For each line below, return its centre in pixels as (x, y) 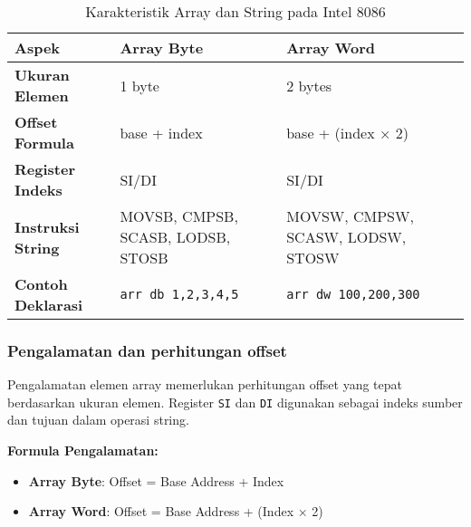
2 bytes (309, 85)
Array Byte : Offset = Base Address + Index (156, 480)
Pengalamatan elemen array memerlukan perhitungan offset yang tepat (205, 384)
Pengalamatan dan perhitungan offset (147, 350)
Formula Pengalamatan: (83, 450)
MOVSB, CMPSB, (179, 216)
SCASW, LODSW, (346, 237)
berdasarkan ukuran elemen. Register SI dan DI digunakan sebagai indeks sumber (235, 402)
